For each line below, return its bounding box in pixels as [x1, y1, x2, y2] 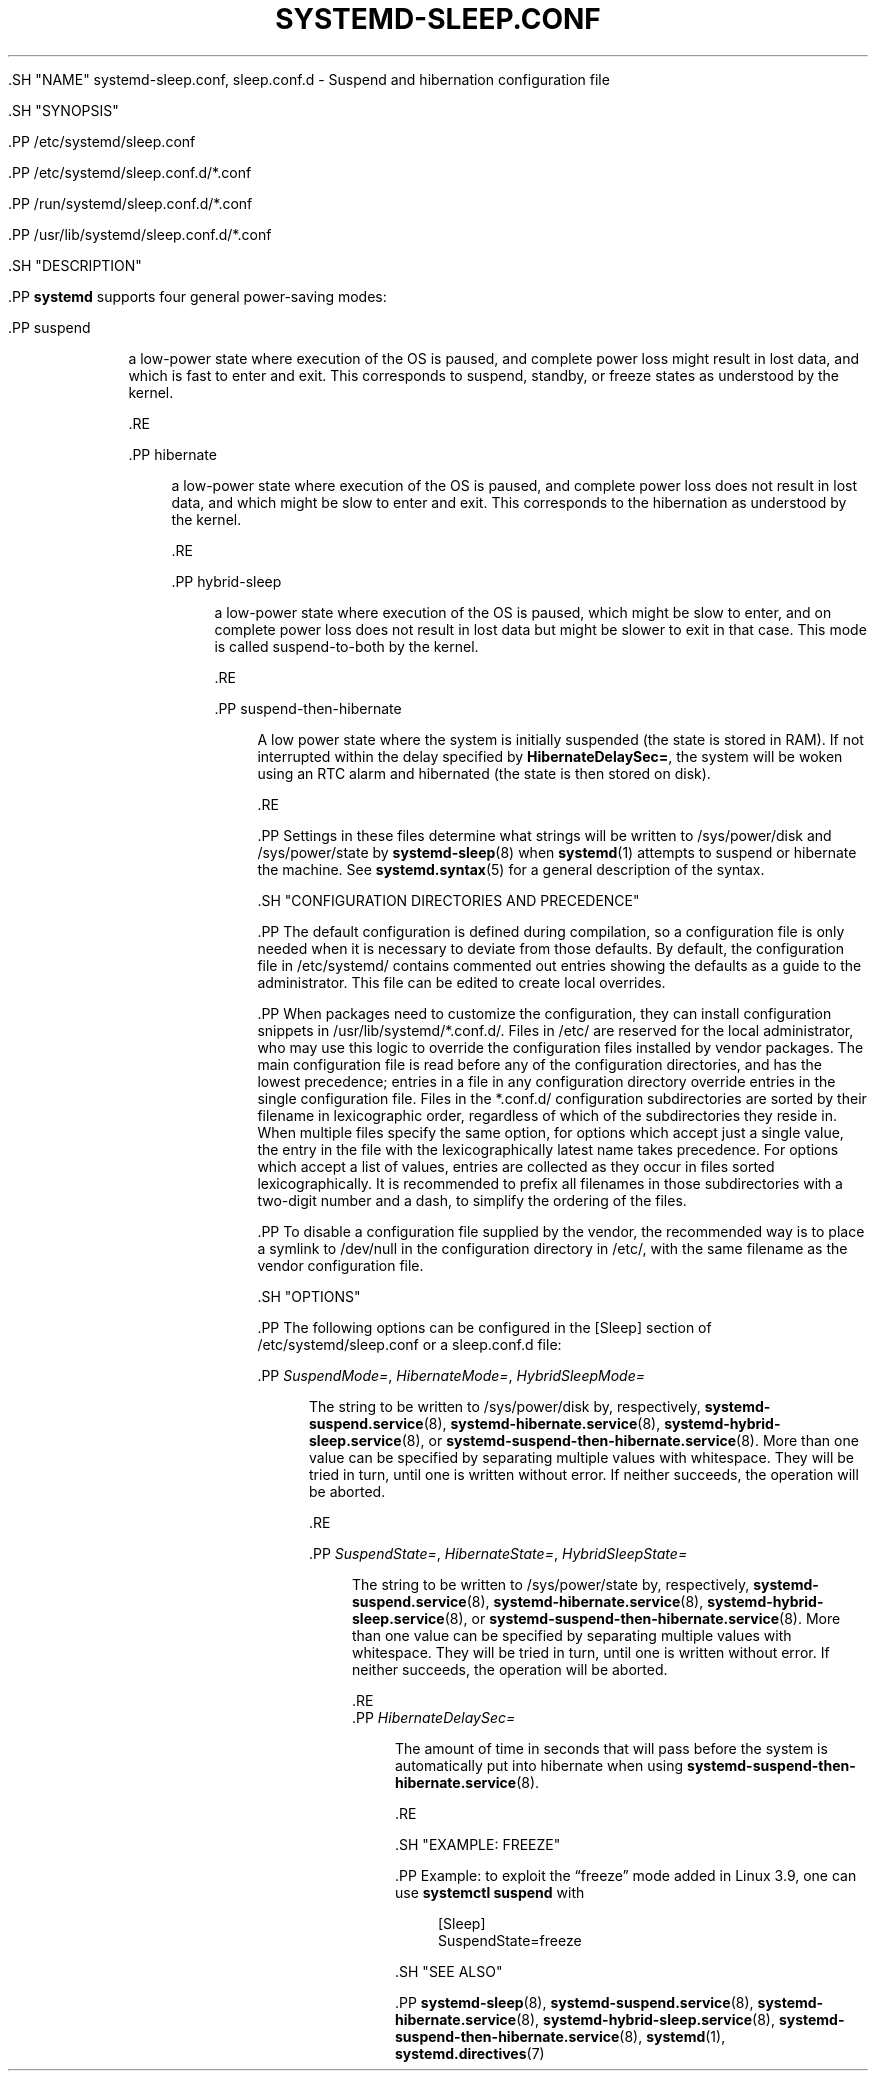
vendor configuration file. [257, 1256, 424, 1274]
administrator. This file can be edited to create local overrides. [257, 973, 666, 991]
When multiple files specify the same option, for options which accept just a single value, [257, 1123, 844, 1141]
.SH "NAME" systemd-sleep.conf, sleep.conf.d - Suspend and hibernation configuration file [8, 70, 610, 88]
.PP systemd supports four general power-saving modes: [8, 287, 387, 305]
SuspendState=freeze [438, 1931, 582, 1949]
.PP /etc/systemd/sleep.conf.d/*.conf [8, 163, 252, 181]
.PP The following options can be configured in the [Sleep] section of [257, 1318, 712, 1336]
